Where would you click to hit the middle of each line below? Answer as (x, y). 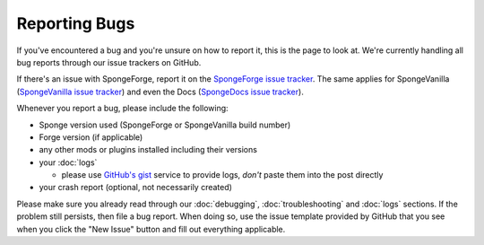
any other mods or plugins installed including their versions (148, 150)
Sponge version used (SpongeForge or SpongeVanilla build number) (165, 125)
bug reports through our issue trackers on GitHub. (109, 62)
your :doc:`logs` (68, 162)
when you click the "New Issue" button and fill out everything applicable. (151, 229)
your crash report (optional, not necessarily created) (136, 188)
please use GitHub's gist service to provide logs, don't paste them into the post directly (222, 175)
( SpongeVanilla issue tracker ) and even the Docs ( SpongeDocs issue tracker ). (160, 92)
